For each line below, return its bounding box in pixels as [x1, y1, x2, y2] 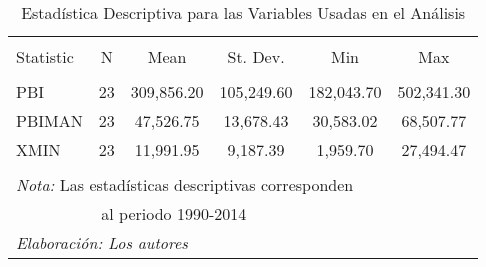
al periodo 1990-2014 [101, 202, 247, 225]
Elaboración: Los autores [16, 231, 188, 254]
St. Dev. [227, 45, 285, 68]
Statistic [16, 45, 74, 68]
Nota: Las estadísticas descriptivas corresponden [16, 173, 354, 196]
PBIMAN [16, 109, 83, 132]
